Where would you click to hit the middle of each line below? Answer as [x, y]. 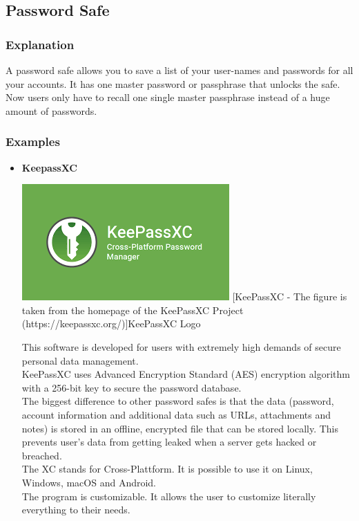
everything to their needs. [76, 510]
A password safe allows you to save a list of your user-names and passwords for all [179, 70]
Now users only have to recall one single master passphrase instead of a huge [168, 97]
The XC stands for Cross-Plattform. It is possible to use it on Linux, [167, 469]
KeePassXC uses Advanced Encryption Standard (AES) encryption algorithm [186, 374]
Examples [33, 141]
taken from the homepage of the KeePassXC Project [133, 310]
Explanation [40, 44]
